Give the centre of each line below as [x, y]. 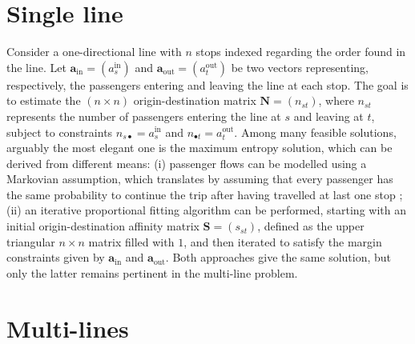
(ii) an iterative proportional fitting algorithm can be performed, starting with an [206, 210]
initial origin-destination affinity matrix [103, 226]
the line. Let [36, 67]
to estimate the [44, 100]
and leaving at [328, 116]
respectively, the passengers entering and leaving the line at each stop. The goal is [207, 84]
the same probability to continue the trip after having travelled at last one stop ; [205, 194]
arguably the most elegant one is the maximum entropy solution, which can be [199, 148]
